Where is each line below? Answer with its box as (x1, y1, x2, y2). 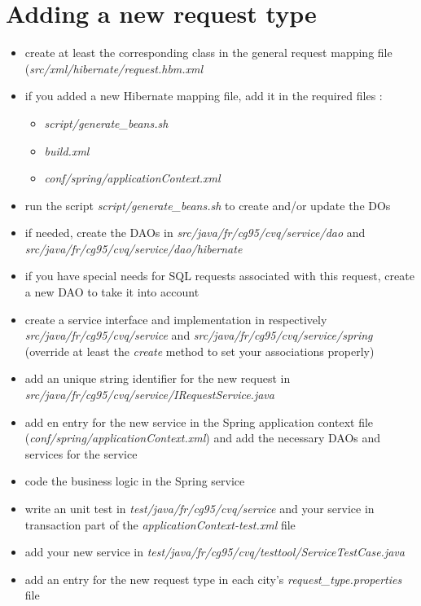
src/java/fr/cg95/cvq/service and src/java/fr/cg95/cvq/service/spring (24, 327, 373, 344)
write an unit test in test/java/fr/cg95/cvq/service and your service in (24, 500, 375, 516)
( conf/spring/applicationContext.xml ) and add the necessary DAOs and (24, 429, 381, 446)
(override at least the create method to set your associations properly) (24, 342, 375, 359)
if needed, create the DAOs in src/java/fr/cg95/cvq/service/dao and (24, 224, 366, 241)
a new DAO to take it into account (24, 283, 200, 301)
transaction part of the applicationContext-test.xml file (24, 516, 296, 533)
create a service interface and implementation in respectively (24, 310, 327, 327)
